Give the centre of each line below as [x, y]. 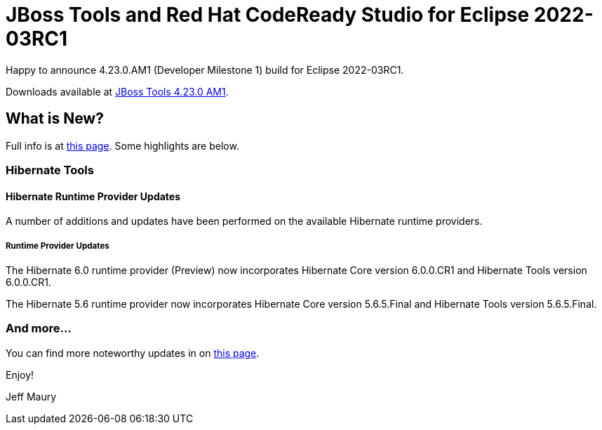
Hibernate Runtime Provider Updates [93, 196]
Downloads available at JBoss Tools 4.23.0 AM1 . [117, 91]
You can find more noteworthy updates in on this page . [133, 353]
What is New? [55, 119]
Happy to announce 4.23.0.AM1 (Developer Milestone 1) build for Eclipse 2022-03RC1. [205, 70]
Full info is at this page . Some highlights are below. [122, 145]
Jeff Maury [31, 396]
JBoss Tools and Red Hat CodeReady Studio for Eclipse [268, 15]
